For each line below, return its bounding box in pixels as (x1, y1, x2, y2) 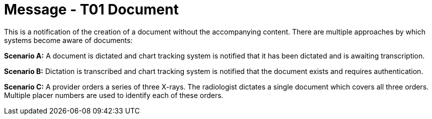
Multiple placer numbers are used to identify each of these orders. (4, 90, 224, 99)
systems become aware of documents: (4, 35, 133, 44)
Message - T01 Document (4, 1, 179, 18)
